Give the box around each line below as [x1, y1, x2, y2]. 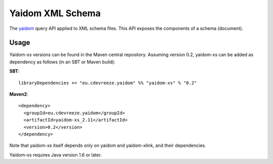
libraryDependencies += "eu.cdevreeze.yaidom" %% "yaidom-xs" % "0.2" [18, 80, 197, 86]
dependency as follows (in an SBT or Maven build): [9, 59, 116, 65]
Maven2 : [9, 91, 28, 97]
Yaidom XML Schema [9, 8, 101, 19]
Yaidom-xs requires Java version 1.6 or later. [9, 152, 102, 158]
